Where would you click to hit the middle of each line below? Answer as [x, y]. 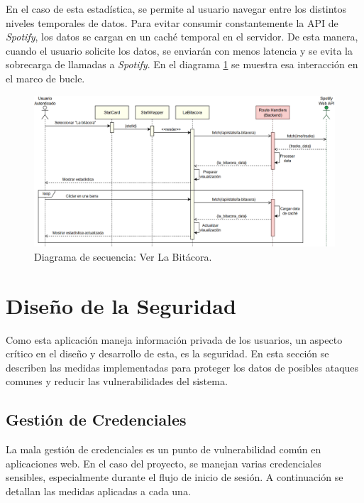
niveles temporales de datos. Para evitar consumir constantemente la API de [172, 22]
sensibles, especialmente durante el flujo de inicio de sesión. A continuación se [175, 477]
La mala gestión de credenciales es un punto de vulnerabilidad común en [164, 449]
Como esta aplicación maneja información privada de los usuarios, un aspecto [174, 339]
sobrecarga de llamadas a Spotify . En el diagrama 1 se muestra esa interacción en [182, 64]
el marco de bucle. [45, 78]
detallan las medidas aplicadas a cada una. [98, 491]
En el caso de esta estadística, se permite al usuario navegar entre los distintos [176, 9]
